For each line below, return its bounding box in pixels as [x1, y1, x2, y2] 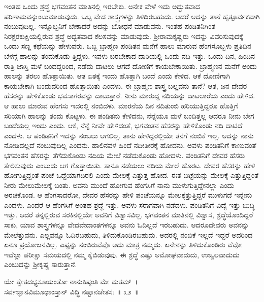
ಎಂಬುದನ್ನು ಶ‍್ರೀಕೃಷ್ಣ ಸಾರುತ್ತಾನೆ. [4, 259, 77, 270]
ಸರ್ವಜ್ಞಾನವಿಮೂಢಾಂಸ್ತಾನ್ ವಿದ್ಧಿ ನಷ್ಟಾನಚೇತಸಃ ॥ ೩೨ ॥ [4, 286, 140, 296]
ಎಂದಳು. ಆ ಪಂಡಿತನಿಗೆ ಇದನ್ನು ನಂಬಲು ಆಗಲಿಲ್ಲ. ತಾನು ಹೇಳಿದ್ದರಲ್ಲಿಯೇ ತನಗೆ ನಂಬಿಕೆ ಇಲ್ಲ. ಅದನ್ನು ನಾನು [4, 130, 254, 140]
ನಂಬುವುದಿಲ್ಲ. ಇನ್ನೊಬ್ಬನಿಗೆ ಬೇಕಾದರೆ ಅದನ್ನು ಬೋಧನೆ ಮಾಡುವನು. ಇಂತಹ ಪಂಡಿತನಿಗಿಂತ [4, 21, 215, 31]
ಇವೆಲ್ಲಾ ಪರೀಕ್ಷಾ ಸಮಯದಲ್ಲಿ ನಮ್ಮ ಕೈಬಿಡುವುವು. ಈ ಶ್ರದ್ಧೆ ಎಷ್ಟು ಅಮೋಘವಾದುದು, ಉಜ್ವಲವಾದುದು [4, 249, 240, 259]
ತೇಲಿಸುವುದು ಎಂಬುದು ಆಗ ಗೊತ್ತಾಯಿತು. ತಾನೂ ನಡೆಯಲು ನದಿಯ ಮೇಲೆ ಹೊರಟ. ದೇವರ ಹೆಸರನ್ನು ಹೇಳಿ [4, 160, 255, 170]
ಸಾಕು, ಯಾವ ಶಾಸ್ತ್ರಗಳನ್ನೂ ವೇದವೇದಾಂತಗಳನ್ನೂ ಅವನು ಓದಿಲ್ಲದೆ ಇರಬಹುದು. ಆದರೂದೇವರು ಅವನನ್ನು [4, 219, 249, 230]
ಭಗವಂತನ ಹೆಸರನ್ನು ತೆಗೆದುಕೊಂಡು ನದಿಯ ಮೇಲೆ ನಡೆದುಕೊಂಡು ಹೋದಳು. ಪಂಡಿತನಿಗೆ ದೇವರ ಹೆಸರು [4, 149, 245, 160]
